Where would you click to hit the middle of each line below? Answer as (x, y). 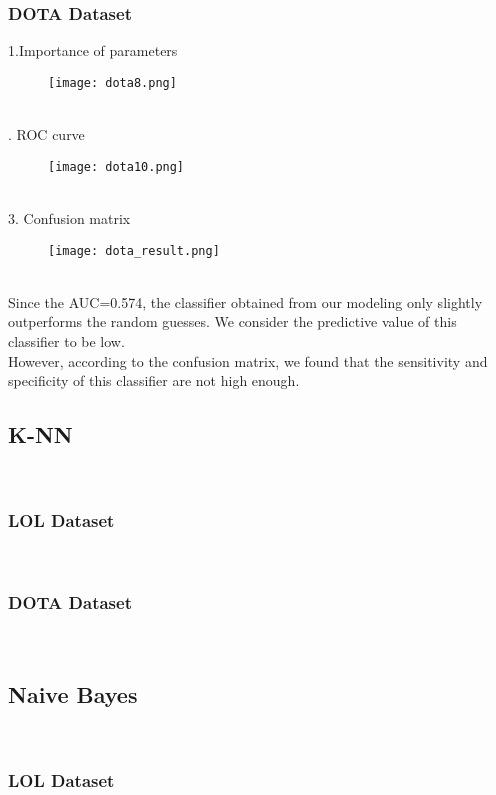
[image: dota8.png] (112, 82)
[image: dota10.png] (116, 166)
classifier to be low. (66, 340)
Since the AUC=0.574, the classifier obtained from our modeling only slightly (245, 301)
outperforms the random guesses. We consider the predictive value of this (232, 321)
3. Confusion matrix (69, 217)
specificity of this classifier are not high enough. (154, 380)
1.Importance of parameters (93, 50)
